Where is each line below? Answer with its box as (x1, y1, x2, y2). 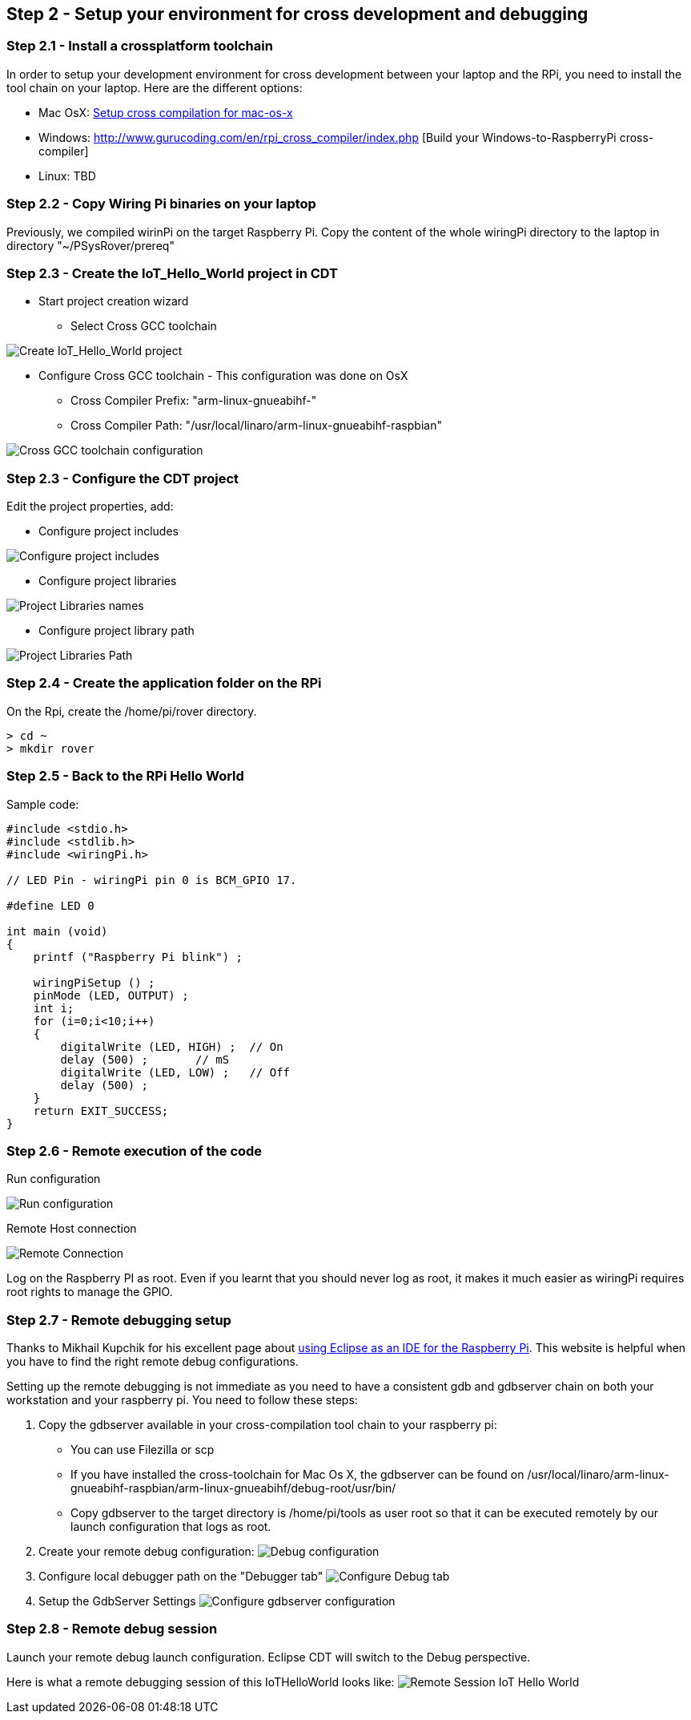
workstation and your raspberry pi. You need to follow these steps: (6, 1393, 358, 1407)
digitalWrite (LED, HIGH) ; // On (60, 1040, 283, 1053)
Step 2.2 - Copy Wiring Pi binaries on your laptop (6, 196, 316, 212)
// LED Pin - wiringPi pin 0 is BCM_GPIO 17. (6, 873, 297, 886)
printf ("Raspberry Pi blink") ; (33, 950, 243, 963)
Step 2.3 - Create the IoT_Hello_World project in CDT (6, 264, 339, 281)
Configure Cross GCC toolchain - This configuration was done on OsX (38, 369, 408, 383)
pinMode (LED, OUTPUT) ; (33, 988, 189, 1002)
